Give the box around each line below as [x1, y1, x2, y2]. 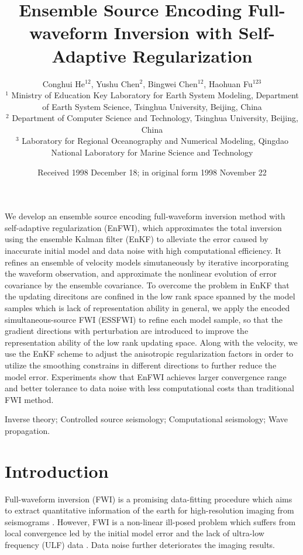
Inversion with [113, 20, 233, 44]
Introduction [5, 459, 109, 482]
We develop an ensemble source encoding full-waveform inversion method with [5, 210, 285, 222]
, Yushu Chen [91, 77, 140, 89]
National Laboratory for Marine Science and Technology [51, 146, 253, 158]
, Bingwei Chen [143, 77, 198, 89]
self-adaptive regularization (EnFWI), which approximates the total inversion [5, 221, 282, 233]
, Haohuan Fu [204, 77, 253, 89]
